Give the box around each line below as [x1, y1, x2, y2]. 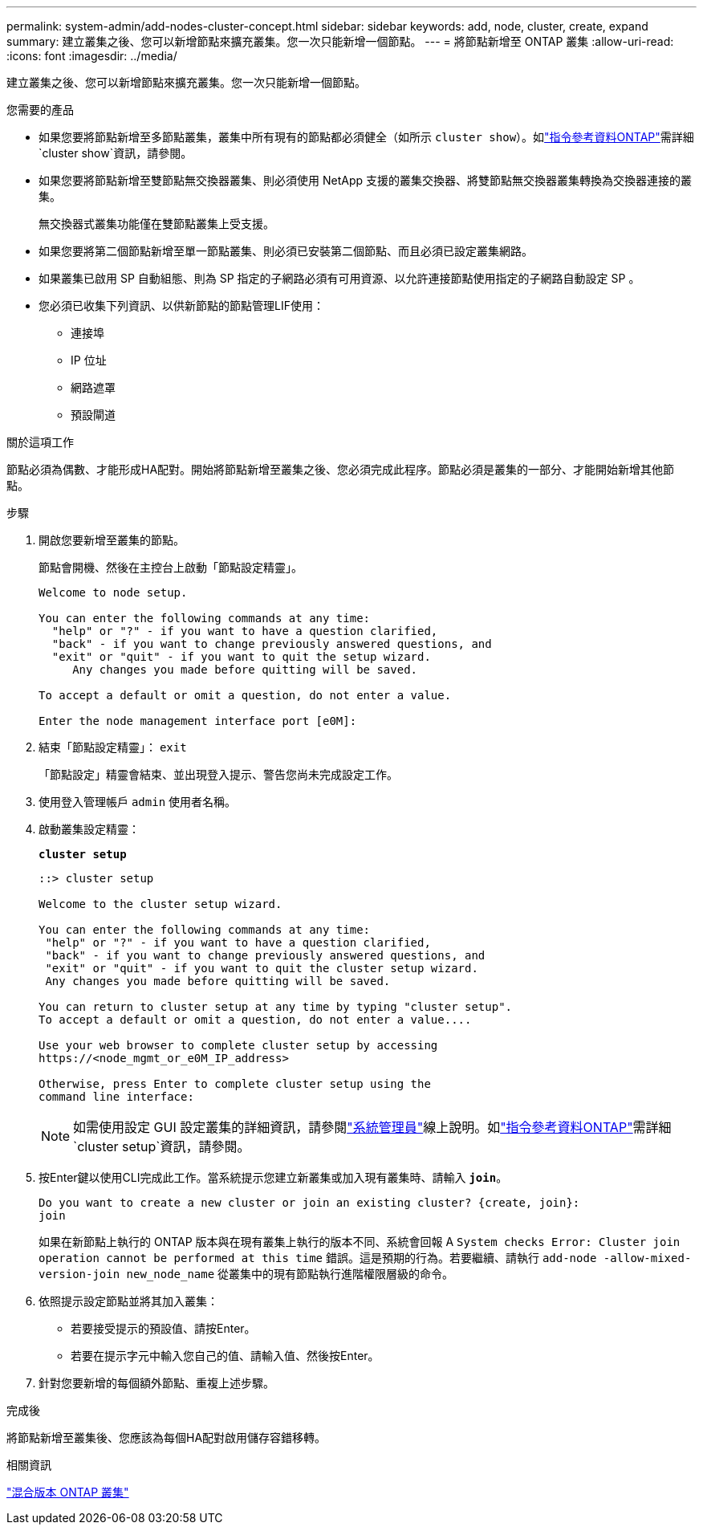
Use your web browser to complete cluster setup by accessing [39, 1039, 438, 1052]
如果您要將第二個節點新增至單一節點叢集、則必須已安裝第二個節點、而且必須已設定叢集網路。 [39, 244, 533, 258]
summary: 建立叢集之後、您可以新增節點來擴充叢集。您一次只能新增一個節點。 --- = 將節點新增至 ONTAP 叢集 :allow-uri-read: [6, 35, 674, 48]
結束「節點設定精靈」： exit [39, 740, 187, 754]
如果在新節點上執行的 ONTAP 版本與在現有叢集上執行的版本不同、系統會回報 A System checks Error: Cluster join [39, 1235, 681, 1248]
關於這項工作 [6, 435, 74, 449]
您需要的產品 [6, 103, 74, 116]
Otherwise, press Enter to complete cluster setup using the [39, 1077, 431, 1090]
